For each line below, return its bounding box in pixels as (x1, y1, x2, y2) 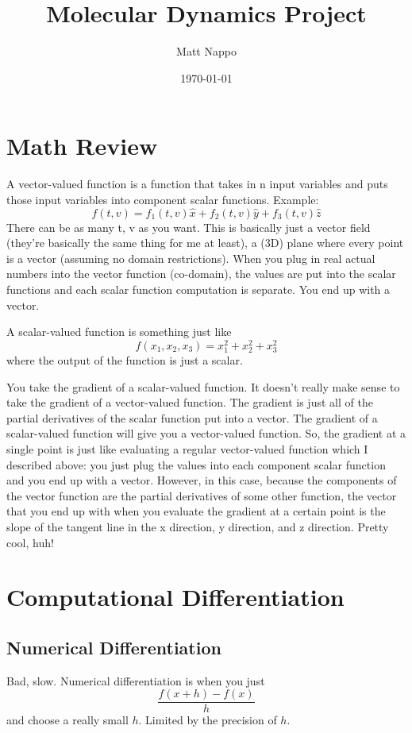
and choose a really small (6, 712, 129, 728)
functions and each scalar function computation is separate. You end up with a (6, 281, 391, 298)
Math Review (6, 129, 158, 162)
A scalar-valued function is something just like (6, 323, 232, 340)
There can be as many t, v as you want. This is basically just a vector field (6, 218, 371, 235)
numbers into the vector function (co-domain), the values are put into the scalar (6, 265, 396, 282)
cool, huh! (6, 534, 54, 550)
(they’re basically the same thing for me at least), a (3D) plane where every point (6, 234, 404, 251)
